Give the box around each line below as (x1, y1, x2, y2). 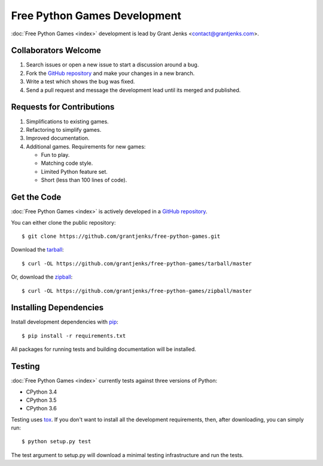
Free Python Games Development (11, 9, 182, 22)
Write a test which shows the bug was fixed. (26, 78, 135, 85)
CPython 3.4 (26, 388, 57, 395)
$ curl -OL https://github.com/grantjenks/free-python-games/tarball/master (22, 260, 252, 267)
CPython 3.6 (26, 405, 57, 412)
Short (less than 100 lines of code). (41, 177, 127, 184)
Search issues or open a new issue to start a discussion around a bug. (26, 61, 199, 68)
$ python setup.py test (22, 438, 92, 445)
